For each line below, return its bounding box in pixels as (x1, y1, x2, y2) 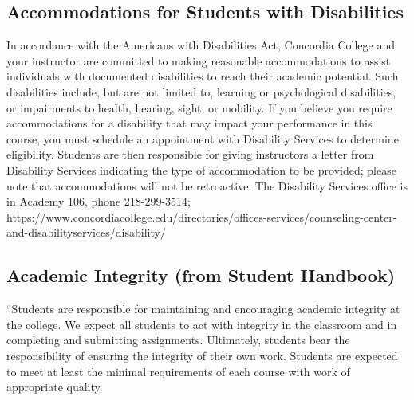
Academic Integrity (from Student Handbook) (6, 263, 396, 288)
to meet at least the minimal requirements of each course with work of (6, 363, 350, 379)
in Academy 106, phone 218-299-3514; (6, 193, 191, 210)
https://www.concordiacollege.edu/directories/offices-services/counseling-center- (6, 208, 397, 225)
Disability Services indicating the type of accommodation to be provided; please (6, 161, 396, 178)
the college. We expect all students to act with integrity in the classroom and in (6, 316, 397, 332)
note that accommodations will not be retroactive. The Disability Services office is (6, 177, 408, 194)
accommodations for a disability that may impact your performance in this (6, 115, 373, 131)
